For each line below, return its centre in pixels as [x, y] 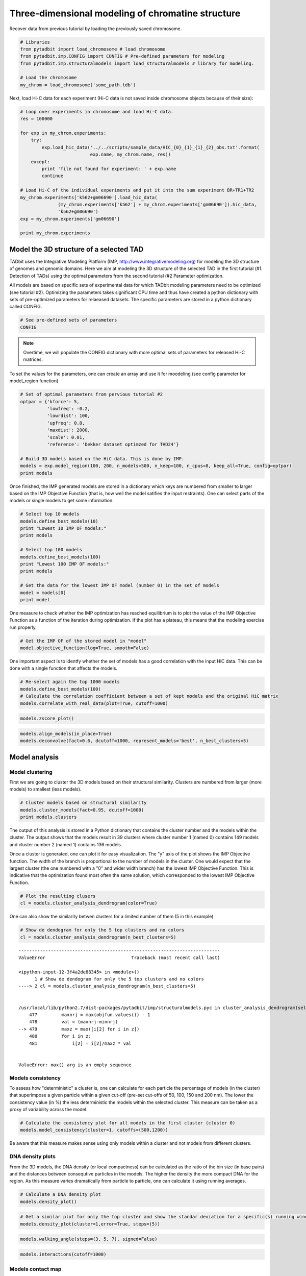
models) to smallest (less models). [45, 789]
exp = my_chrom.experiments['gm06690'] [70, 219]
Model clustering [31, 772]
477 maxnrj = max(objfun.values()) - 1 [90, 1015]
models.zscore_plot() [47, 719]
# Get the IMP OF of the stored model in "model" [83, 641]
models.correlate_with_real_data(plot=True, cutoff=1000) [94, 703]
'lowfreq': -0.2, [68, 409]
